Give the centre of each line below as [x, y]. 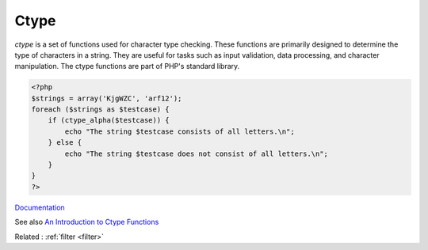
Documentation [40, 207]
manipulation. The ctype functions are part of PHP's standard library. [127, 66]
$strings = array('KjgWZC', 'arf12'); [107, 98]
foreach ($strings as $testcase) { [100, 110]
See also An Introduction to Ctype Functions [87, 222]
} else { [65, 143]
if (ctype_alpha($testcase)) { [109, 120]
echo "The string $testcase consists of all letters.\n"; [180, 131]
